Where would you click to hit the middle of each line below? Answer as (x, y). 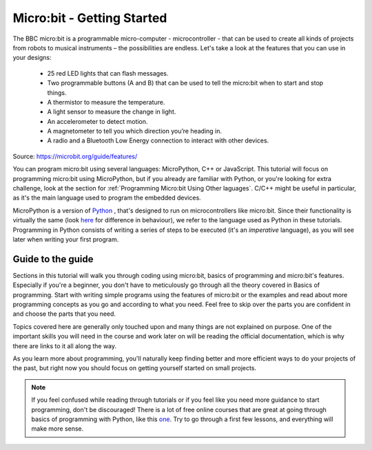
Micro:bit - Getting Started (90, 18)
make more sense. (58, 429)
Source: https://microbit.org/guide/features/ (75, 156)
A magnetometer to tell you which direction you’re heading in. (135, 131)
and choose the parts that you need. (64, 314)
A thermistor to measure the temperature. (106, 102)
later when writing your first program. (66, 239)
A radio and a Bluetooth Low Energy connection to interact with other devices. (158, 140)
